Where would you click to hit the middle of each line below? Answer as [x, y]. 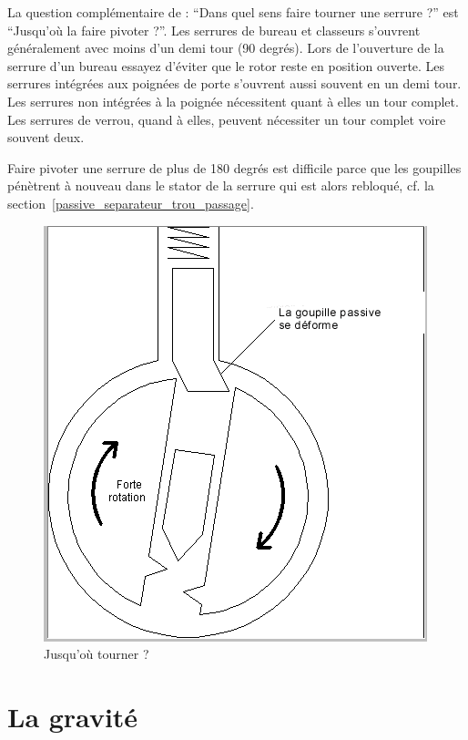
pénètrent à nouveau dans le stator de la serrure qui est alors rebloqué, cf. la [221, 185]
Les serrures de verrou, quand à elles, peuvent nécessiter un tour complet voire [227, 119]
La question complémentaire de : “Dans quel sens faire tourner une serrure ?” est [233, 12]
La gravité [73, 716]
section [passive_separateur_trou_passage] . [131, 203]
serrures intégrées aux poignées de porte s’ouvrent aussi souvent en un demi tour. [234, 83]
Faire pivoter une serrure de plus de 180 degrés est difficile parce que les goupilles [234, 167]
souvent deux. [46, 137]
